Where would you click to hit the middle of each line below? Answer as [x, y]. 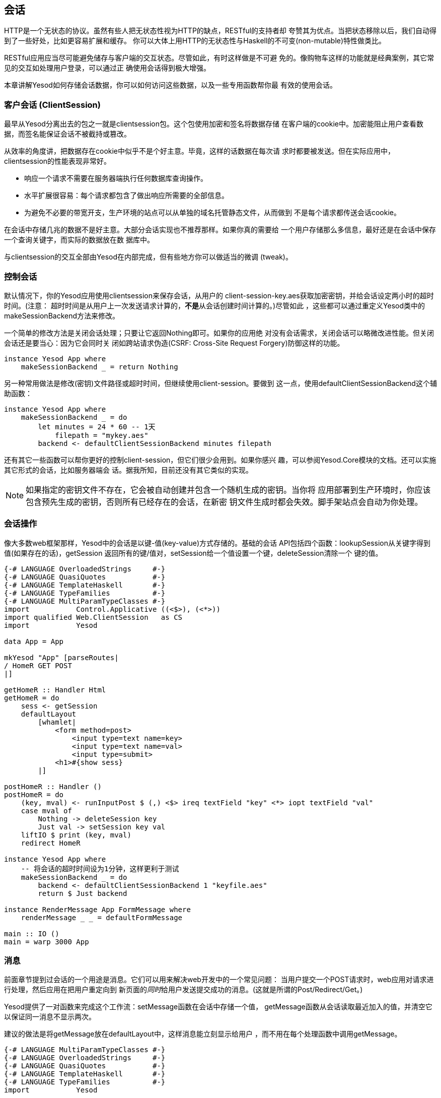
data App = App [34, 641]
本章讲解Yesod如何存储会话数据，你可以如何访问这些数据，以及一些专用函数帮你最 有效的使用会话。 [170, 85]
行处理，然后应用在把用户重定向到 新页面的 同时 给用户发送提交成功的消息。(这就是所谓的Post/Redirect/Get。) [183, 990]
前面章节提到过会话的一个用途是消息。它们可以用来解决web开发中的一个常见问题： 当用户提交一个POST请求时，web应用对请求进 [219, 980]
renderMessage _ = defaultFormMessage [102, 917]
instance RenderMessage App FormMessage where [97, 909]
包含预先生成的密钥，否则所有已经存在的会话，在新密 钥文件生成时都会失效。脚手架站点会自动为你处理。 [224, 502]
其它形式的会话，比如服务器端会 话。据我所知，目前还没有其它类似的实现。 [128, 470]
